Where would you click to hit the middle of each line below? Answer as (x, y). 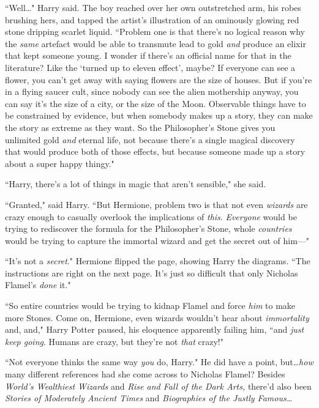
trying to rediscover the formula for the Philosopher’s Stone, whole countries (148, 228)
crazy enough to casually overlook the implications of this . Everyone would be (151, 216)
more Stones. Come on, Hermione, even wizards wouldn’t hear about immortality (157, 317)
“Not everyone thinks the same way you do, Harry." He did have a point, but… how (159, 362)
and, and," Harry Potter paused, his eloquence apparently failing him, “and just (155, 329)
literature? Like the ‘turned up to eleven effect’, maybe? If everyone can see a (150, 67)
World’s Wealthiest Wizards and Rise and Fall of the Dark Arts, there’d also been (158, 386)
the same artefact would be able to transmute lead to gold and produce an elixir (156, 43)
